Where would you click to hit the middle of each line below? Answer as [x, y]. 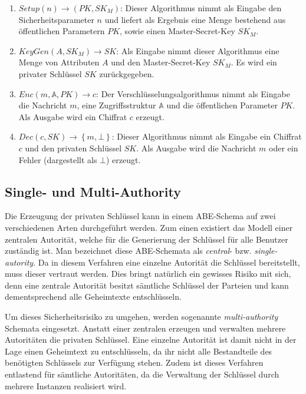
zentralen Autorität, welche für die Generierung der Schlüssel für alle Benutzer [147, 239]
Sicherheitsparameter [56, 19]
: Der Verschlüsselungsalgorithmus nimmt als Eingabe [193, 93]
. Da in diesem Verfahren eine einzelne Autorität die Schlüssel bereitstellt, [167, 262]
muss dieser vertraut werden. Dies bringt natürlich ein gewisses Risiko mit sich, [148, 274]
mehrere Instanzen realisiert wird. [66, 385]
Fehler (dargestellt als [58, 159]
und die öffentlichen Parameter [222, 105]
